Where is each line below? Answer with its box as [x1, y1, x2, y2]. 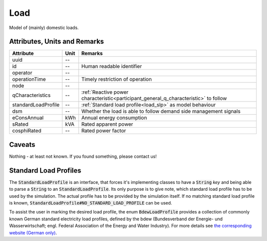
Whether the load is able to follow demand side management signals [81, 108, 241, 115]
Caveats [9, 140, 36, 149]
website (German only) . [9, 230, 57, 236]
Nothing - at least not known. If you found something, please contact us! [9, 153, 157, 159]
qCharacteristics [12, 92, 51, 99]
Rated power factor [81, 127, 126, 134]
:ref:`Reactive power [81, 89, 129, 96]
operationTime [12, 76, 46, 83]
